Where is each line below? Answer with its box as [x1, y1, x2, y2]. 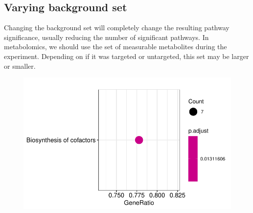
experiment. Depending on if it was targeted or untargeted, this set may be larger [4, 51, 249, 61]
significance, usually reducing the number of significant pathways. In [4, 32, 209, 42]
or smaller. [4, 60, 36, 71]
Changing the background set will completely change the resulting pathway [4, 22, 230, 33]
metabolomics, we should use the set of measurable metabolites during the [4, 41, 227, 52]
